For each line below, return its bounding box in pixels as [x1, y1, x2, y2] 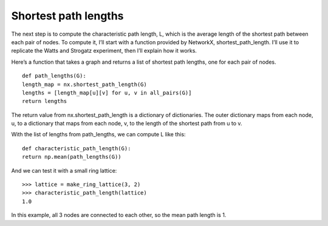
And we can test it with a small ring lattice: [11, 167, 117, 174]
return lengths [22, 98, 67, 105]
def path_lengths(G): [22, 73, 86, 79]
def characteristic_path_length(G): [22, 145, 131, 151]
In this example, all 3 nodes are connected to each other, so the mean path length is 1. [11, 211, 227, 219]
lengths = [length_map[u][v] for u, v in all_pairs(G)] [22, 89, 192, 96]
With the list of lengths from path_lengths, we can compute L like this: [11, 131, 186, 138]
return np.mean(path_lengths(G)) [22, 153, 121, 161]
